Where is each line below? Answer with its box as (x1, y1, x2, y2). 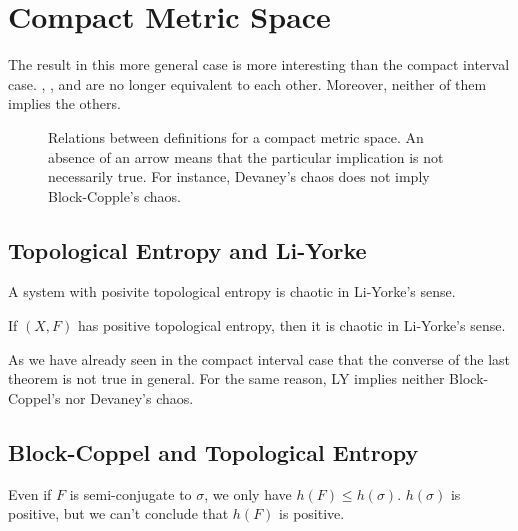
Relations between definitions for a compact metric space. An (48, 126, 424, 147)
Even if (8, 483, 52, 504)
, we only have (204, 483, 292, 504)
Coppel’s (8, 387, 61, 408)
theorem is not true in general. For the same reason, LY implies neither (8, 368, 445, 389)
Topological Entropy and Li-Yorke (8, 234, 367, 265)
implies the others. (8, 93, 121, 114)
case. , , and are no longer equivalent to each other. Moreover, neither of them (8, 73, 487, 94)
